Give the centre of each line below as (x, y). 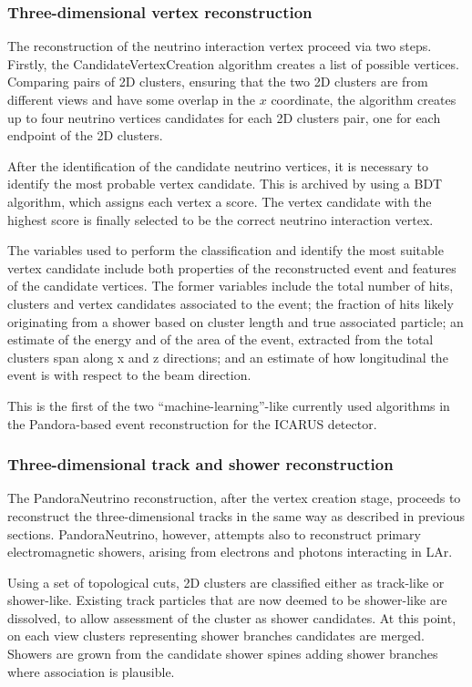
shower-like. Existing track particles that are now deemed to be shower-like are (227, 600)
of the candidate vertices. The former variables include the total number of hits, (231, 286)
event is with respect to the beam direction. (129, 375)
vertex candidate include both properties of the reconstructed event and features (232, 267)
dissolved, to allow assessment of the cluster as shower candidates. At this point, (232, 617)
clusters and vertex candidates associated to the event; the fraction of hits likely (231, 303)
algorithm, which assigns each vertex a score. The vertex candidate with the (220, 201)
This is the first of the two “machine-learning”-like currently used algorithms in (229, 405)
